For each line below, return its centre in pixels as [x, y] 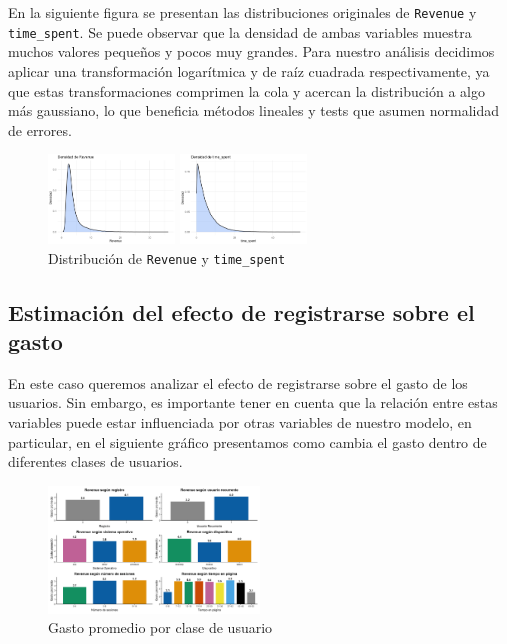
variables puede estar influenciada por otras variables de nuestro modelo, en [240, 422]
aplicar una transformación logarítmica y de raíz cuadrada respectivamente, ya [249, 70]
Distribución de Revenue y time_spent [167, 257]
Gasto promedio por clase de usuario [160, 627]
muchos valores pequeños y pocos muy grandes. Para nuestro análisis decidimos [251, 51]
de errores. [40, 129]
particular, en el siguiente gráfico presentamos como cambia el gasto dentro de [247, 441]
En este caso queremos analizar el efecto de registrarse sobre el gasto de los [238, 382]
